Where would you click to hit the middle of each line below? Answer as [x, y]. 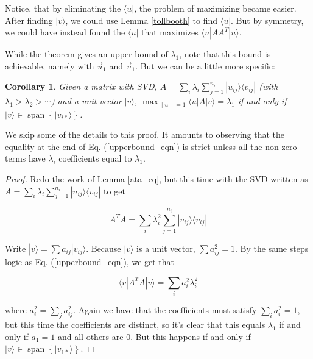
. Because [104, 248]
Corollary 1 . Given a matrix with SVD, [81, 86]
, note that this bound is [225, 54]
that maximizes [170, 32]
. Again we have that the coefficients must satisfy [165, 310]
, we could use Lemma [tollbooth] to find [142, 20]
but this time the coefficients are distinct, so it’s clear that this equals [135, 325]
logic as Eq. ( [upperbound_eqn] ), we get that [90, 262]
